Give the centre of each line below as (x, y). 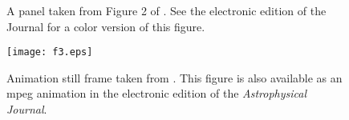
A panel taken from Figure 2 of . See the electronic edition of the (166, 10)
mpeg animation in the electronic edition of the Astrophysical (157, 93)
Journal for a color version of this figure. (106, 26)
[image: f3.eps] (50, 52)
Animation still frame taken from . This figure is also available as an (174, 77)
